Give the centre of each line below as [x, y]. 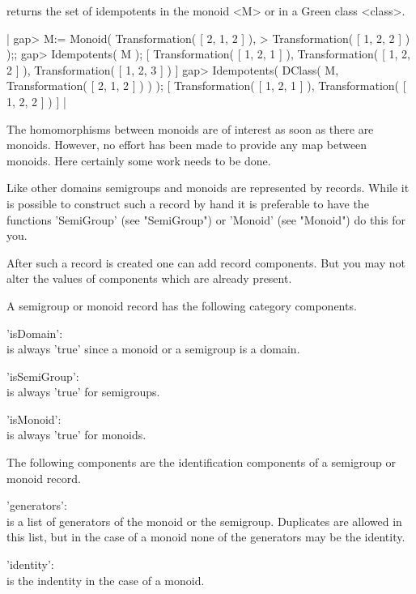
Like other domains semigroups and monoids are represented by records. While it [208, 188]
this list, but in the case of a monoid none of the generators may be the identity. [206, 537]
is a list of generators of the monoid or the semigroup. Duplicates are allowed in [204, 521]
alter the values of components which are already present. [149, 278]
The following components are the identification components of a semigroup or [202, 462]
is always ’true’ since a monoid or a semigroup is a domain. [153, 349]
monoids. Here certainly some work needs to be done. [139, 160]
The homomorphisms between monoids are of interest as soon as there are [190, 128]
